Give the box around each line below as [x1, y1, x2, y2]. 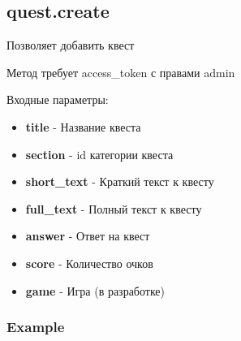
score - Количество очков [25, 254, 153, 271]
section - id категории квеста [25, 145, 174, 162]
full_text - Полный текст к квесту [25, 200, 202, 217]
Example [6, 317, 65, 337]
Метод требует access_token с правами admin [6, 63, 235, 80]
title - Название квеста [25, 118, 141, 135]
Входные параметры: [6, 91, 109, 108]
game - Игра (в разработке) [25, 282, 166, 299]
